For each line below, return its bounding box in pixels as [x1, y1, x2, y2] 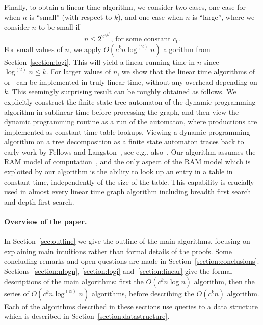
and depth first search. [4, 196, 74, 207]
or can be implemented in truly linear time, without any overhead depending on [4, 76, 257, 87]
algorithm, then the [194, 276, 255, 286]
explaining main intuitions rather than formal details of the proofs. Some [4, 245, 232, 256]
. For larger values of [46, 66, 111, 77]
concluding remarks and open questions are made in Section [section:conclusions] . [4, 256, 259, 266]
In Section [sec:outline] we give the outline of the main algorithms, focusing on [4, 236, 250, 246]
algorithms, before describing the [91, 288, 194, 298]
